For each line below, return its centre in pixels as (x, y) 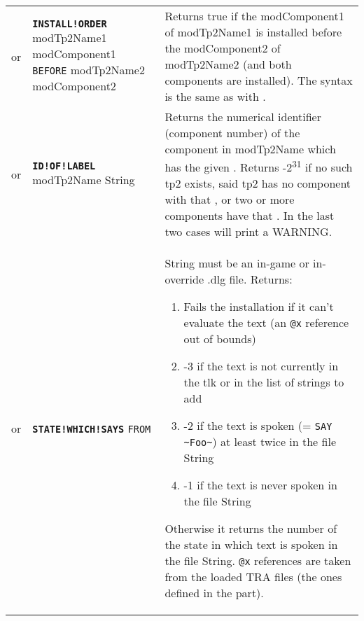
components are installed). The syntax (259, 80)
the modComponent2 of (223, 48)
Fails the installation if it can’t (259, 307)
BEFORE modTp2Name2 (89, 70)
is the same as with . (215, 96)
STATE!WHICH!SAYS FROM (92, 429)
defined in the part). (214, 593)
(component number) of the (232, 133)
